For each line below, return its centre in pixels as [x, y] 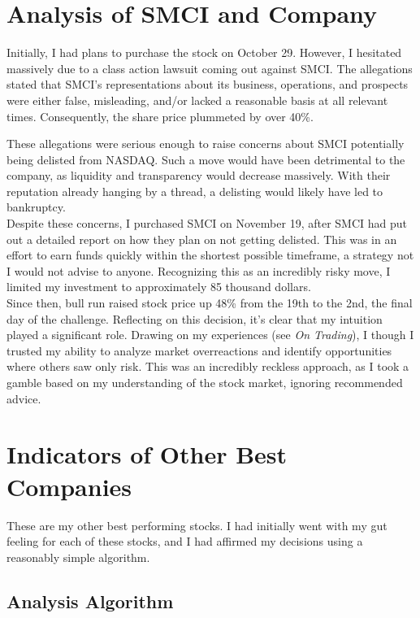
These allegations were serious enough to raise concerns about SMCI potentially [206, 144]
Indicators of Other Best [147, 454]
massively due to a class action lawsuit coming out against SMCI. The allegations [210, 68]
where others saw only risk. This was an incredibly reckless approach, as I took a [208, 366]
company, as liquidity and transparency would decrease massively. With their [199, 175]
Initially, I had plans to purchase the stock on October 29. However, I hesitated [204, 52]
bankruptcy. [36, 207]
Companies [69, 486]
